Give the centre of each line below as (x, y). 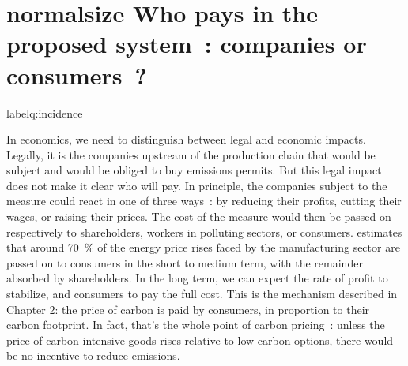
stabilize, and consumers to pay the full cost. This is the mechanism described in (202, 294)
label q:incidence (45, 112)
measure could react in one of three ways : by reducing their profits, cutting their (204, 201)
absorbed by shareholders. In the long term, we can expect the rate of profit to (197, 278)
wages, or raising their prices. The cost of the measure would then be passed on (199, 217)
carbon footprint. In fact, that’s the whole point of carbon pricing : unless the (196, 325)
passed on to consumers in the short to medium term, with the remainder (185, 262)
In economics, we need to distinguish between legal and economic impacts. (186, 139)
